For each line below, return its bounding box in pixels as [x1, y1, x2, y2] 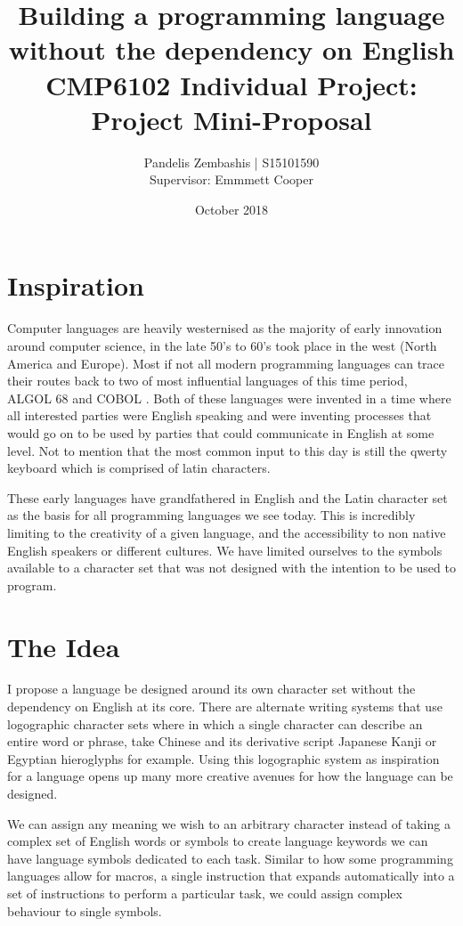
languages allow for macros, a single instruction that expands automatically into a [7, 866, 455, 885]
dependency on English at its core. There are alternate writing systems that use [7, 697, 443, 716]
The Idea [7, 628, 120, 664]
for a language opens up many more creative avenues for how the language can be [7, 767, 453, 785]
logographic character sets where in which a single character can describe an [7, 714, 423, 733]
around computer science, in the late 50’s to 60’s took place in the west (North [7, 337, 437, 354]
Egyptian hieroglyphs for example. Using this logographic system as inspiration [7, 749, 440, 768]
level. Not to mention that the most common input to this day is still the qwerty [7, 441, 448, 459]
